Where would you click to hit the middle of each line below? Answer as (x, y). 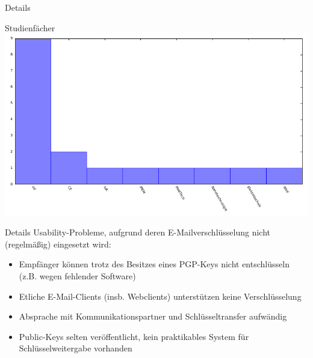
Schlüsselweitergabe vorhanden (76, 348)
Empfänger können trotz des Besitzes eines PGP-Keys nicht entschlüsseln (154, 264)
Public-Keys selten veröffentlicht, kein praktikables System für (134, 336)
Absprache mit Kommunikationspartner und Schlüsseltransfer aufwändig (153, 316)
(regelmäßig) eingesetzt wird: (58, 244)
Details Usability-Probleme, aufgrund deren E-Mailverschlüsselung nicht (138, 232)
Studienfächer (30, 27)
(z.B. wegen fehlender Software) (77, 275)
